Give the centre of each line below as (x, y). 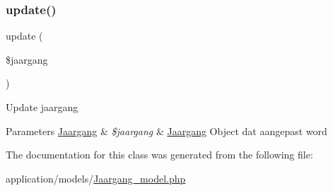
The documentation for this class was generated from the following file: (159, 155)
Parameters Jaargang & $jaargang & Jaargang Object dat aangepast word (166, 131)
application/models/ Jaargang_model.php (96, 178)
